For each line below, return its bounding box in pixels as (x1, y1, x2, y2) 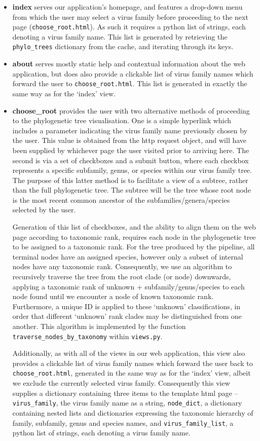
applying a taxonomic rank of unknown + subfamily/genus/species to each (12, 281, 245, 291)
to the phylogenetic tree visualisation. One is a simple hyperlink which (12, 115, 232, 126)
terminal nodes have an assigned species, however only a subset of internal (12, 251, 243, 262)
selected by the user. (12, 204, 76, 215)
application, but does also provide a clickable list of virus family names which (12, 68, 253, 79)
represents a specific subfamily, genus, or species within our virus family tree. (12, 165, 252, 175)
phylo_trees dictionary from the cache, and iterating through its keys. (12, 41, 234, 52)
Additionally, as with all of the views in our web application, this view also (12, 348, 245, 358)
